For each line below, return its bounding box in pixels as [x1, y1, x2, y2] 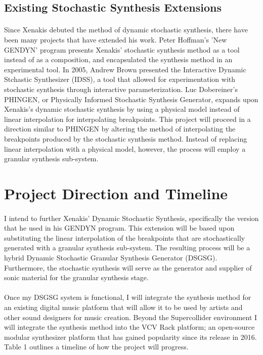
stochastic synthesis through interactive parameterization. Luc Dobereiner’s [4, 83, 238, 94]
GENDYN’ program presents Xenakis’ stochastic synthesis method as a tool [4, 44, 240, 55]
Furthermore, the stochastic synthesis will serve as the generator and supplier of [4, 262, 252, 273]
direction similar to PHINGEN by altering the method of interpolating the [4, 123, 236, 134]
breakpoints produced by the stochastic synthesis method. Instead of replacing [4, 133, 247, 144]
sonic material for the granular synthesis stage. [4, 272, 149, 283]
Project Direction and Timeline [4, 183, 228, 203]
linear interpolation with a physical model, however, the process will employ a [4, 143, 246, 154]
